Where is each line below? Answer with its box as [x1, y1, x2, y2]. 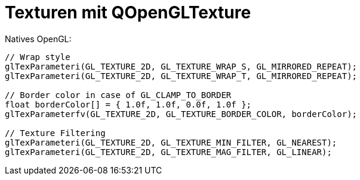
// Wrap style [5, 52, 70, 62]
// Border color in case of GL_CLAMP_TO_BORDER [5, 90, 232, 100]
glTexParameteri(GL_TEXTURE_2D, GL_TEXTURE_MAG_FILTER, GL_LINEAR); [5, 147, 332, 157]
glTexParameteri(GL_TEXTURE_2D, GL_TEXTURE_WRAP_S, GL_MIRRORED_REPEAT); [5, 61, 358, 71]
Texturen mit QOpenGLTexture [5, 2, 251, 23]
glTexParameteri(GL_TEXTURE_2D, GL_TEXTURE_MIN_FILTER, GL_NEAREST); [5, 137, 337, 147]
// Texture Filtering [5, 128, 106, 138]
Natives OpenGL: [5, 33, 72, 44]
